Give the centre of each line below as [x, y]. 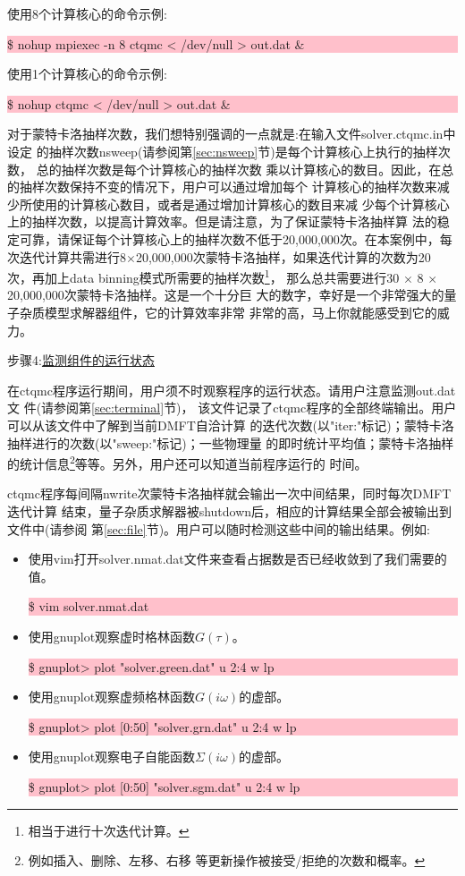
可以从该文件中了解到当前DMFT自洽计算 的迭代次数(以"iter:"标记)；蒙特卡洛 [231, 425]
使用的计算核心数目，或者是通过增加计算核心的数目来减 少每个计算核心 [241, 204]
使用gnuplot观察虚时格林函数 [112, 636]
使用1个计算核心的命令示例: [87, 74]
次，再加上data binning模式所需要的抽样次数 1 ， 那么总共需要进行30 [203, 276]
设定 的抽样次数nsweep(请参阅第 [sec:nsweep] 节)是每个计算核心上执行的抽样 [223, 151]
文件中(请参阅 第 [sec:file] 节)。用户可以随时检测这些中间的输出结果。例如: [219, 528]
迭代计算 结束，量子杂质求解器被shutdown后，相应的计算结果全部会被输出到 [230, 510]
